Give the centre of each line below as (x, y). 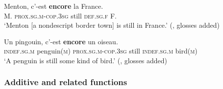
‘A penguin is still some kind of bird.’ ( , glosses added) (86, 60)
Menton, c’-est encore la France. (54, 6)
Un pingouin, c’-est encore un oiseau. (61, 41)
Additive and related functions (66, 82)
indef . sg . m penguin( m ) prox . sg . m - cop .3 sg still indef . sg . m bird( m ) (101, 51)
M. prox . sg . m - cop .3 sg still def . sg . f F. (60, 15)
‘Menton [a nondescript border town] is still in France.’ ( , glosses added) (112, 25)
